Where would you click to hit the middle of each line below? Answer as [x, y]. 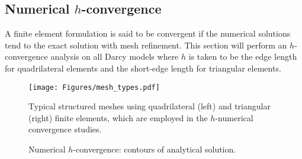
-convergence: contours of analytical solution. [155, 149]
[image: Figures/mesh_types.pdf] [94, 87]
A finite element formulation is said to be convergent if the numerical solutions [148, 33]
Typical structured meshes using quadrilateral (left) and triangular [150, 106]
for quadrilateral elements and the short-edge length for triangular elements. [143, 68]
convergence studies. [65, 129]
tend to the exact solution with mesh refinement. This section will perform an [146, 45]
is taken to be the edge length [243, 56]
